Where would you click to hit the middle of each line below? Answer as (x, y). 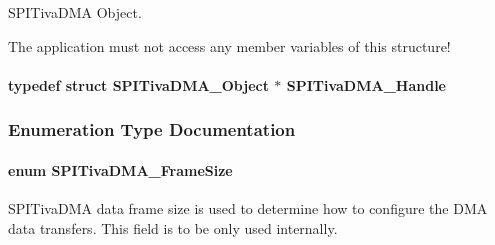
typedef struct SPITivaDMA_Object (138, 84)
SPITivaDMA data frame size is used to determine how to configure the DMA (248, 208)
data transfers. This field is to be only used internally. (173, 227)
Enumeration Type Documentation (152, 129)
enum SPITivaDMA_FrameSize (120, 169)
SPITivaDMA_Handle (366, 84)
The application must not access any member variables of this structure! (229, 45)
